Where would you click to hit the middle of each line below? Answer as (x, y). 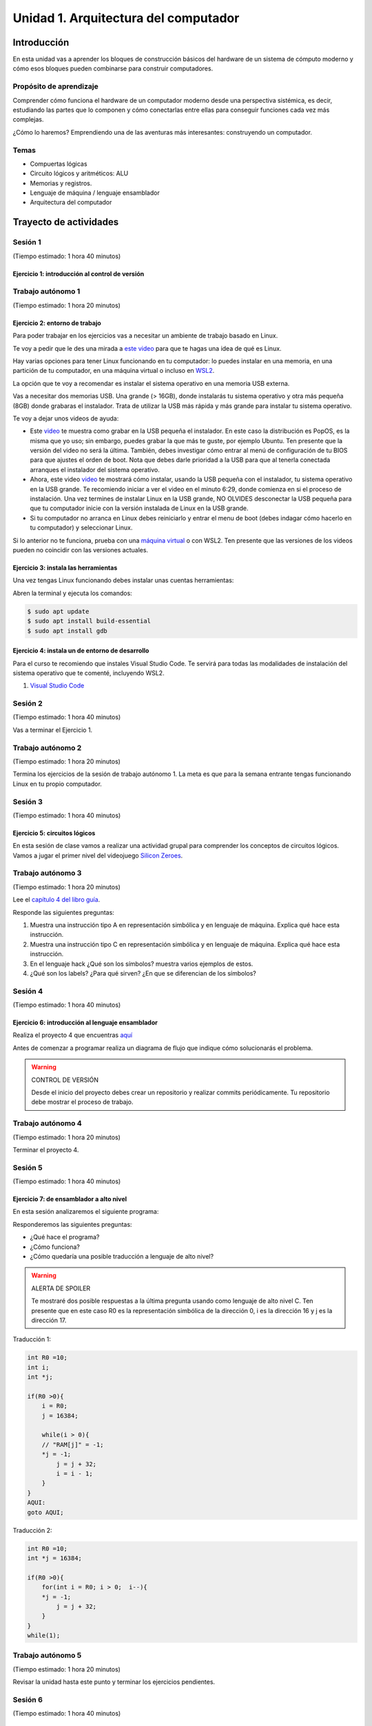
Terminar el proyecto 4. (46, 1150)
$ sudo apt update (58, 611)
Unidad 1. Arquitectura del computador (126, 18)
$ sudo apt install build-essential (89, 621)
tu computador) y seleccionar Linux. (81, 527)
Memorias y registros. (61, 183)
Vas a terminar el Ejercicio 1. (53, 730)
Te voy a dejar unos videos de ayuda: (66, 418)
